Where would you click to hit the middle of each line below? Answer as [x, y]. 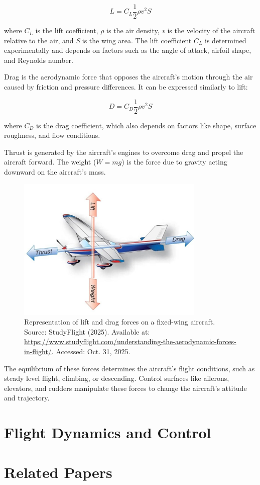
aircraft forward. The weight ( [50, 162]
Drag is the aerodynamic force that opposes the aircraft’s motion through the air [128, 77]
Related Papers [58, 472]
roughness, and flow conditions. [52, 135]
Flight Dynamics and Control [108, 432]
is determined [226, 40]
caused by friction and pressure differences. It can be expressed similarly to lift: [126, 87]
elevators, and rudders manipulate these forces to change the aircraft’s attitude [125, 388]
